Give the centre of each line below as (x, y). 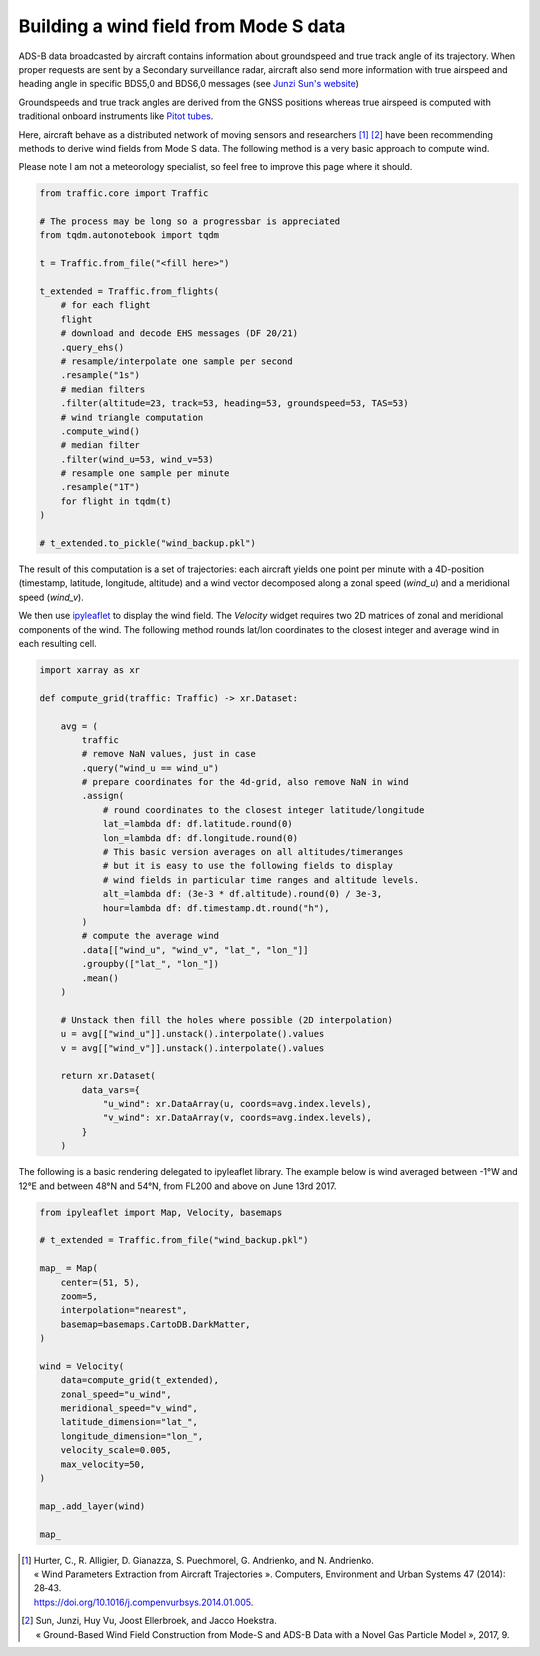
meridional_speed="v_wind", (129, 1408)
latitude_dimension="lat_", (129, 1422)
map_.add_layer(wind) (92, 1506)
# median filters (103, 389)
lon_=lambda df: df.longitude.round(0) (200, 838)
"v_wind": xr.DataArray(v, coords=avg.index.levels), (237, 1118)
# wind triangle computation (132, 417)
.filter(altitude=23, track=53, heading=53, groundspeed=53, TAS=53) (234, 403)
